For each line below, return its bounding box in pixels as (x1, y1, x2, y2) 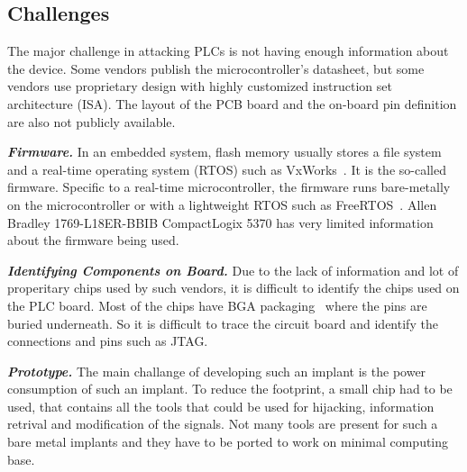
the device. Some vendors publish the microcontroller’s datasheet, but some (7, 59, 425, 77)
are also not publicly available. (7, 112, 176, 131)
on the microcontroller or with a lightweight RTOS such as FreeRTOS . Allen (7, 195, 437, 213)
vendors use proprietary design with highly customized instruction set (7, 77, 392, 95)
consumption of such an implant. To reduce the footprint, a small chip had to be (7, 379, 453, 398)
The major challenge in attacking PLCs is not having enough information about (7, 41, 449, 60)
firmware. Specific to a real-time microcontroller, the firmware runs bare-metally (7, 177, 451, 196)
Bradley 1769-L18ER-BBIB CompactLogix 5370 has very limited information (7, 213, 434, 231)
